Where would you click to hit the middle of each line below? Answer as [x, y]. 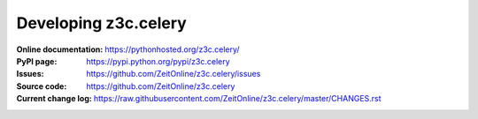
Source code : [42, 86]
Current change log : [54, 99]
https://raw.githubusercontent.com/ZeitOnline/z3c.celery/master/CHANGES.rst [237, 99]
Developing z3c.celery [102, 23]
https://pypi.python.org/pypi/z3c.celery [158, 61]
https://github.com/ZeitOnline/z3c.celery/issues [173, 74]
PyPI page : [37, 61]
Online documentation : [60, 49]
